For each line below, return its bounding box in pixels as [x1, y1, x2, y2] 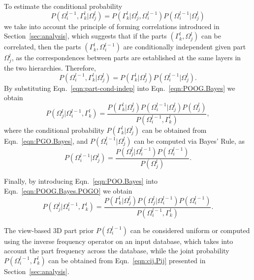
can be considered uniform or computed [130, 225, 250, 235]
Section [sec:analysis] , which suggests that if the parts [4, 31, 167, 41]
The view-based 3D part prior [4, 225, 94, 235]
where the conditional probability [4, 124, 104, 135]
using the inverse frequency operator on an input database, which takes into [4, 236, 233, 246]
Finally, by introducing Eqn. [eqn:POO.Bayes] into [4, 176, 158, 186]
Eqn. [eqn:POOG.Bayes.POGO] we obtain [4, 186, 132, 196]
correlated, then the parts [4, 41, 81, 52]
